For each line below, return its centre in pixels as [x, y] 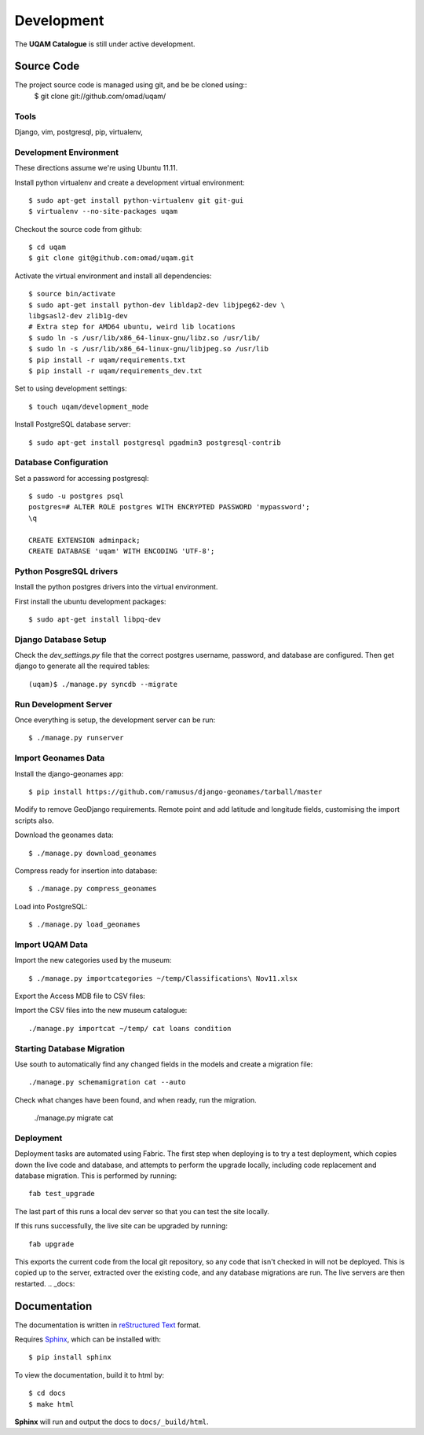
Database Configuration [62, 462]
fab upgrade [51, 1244]
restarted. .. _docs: [45, 1283]
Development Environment [67, 152]
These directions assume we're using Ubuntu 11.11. [96, 168]
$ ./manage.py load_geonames [84, 925]
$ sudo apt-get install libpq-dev [95, 619]
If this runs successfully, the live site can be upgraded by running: [121, 1226]
